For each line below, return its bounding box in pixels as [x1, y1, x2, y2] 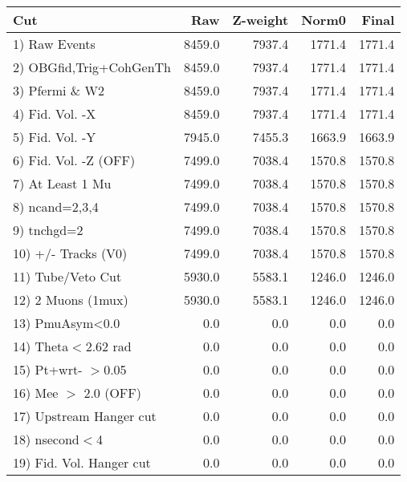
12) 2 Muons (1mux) [13, 290, 128, 309]
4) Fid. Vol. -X [13, 104, 96, 123]
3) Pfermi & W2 [13, 81, 105, 99]
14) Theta [13, 337, 69, 355]
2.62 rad [85, 337, 132, 355]
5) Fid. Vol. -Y [13, 128, 96, 146]
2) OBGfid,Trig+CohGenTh [13, 58, 171, 76]
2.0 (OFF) [83, 383, 141, 402]
